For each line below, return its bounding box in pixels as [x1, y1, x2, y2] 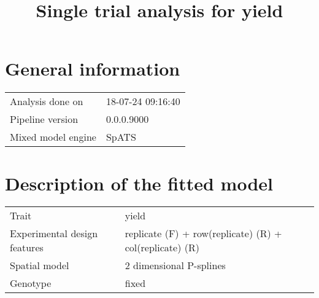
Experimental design [10, 226, 98, 241]
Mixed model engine [10, 130, 96, 144]
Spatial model [10, 258, 69, 273]
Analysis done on [10, 94, 83, 109]
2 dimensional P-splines [125, 258, 226, 273]
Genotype [10, 276, 52, 291]
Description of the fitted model [5, 170, 273, 195]
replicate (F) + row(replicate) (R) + [125, 226, 282, 241]
